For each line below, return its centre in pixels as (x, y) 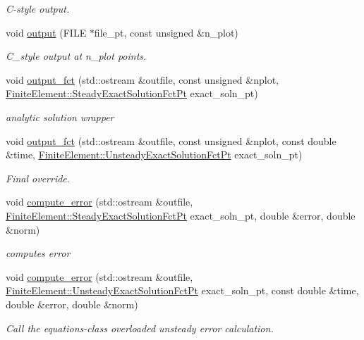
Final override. (38, 178)
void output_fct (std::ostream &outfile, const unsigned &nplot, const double (171, 140)
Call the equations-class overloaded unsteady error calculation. (140, 328)
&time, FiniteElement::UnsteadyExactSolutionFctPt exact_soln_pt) (154, 155)
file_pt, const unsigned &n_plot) (166, 32)
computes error (38, 253)
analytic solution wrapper (60, 117)
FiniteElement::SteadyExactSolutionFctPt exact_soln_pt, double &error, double (181, 215)
